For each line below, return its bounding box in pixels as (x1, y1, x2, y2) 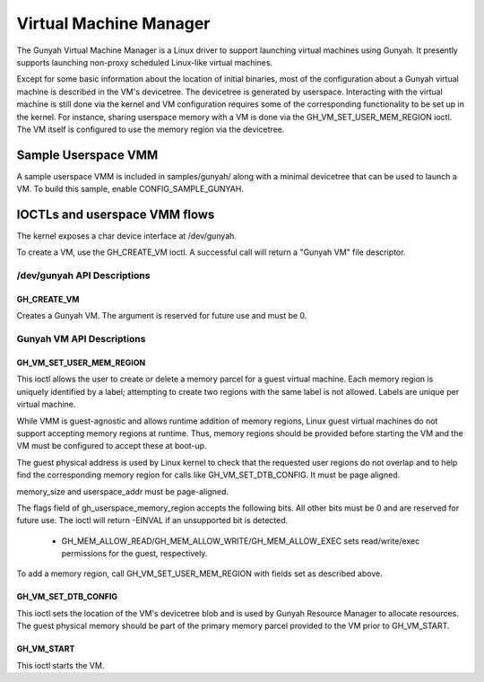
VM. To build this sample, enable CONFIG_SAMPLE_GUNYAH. (16, 184, 244, 195)
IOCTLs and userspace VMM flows (16, 207, 215, 222)
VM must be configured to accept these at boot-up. (16, 441, 207, 451)
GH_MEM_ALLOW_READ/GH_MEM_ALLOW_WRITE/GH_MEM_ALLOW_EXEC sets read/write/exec (61, 535, 420, 546)
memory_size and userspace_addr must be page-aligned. (16, 485, 229, 497)
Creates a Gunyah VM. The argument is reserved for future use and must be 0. (16, 310, 307, 321)
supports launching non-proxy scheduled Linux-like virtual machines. (16, 57, 273, 67)
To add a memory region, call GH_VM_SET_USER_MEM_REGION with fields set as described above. (16, 568, 383, 579)
